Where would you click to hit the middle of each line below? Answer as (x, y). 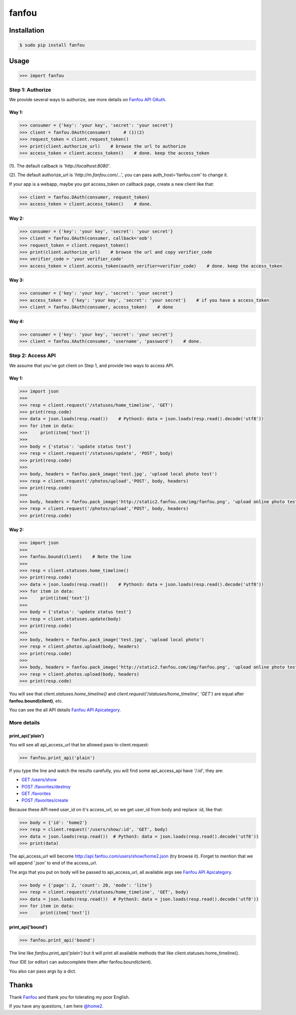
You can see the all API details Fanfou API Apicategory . (65, 710)
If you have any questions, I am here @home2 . (56, 1006)
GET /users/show (39, 780)
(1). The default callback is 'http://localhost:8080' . (60, 166)
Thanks (21, 985)
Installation (27, 30)
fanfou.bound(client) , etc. (36, 701)
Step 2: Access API (33, 355)
